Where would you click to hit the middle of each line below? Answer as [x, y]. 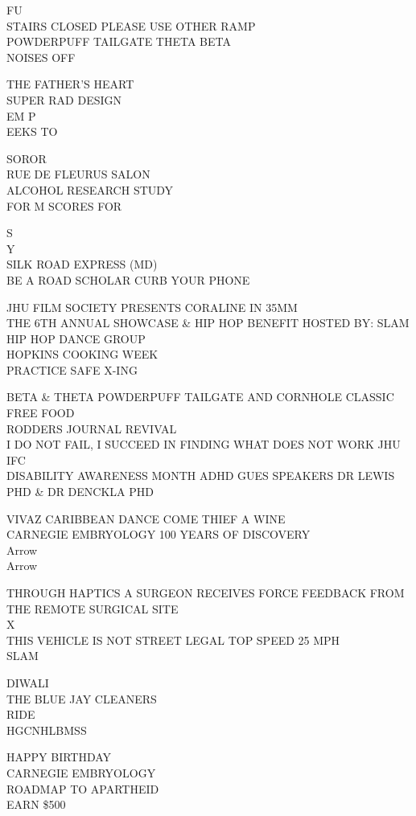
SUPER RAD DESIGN [64, 99]
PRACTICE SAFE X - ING [72, 369]
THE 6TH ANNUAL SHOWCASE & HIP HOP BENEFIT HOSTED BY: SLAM [208, 323]
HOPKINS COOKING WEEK [82, 354]
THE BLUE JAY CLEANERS [82, 698]
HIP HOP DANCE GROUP [76, 338]
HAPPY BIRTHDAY [59, 757]
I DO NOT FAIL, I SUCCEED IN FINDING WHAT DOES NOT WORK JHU [204, 444]
